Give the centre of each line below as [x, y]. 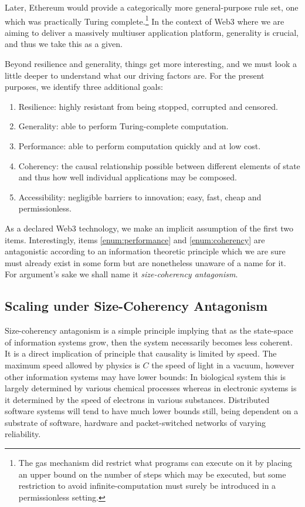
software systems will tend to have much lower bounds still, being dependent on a [152, 411]
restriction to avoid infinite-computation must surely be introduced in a [147, 486]
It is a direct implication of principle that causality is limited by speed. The [141, 353]
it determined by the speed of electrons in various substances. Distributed [137, 399]
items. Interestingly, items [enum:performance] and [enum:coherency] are [135, 239]
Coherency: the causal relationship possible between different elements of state [159, 165]
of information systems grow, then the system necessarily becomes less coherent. [149, 342]
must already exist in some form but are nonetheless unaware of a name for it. [145, 262]
